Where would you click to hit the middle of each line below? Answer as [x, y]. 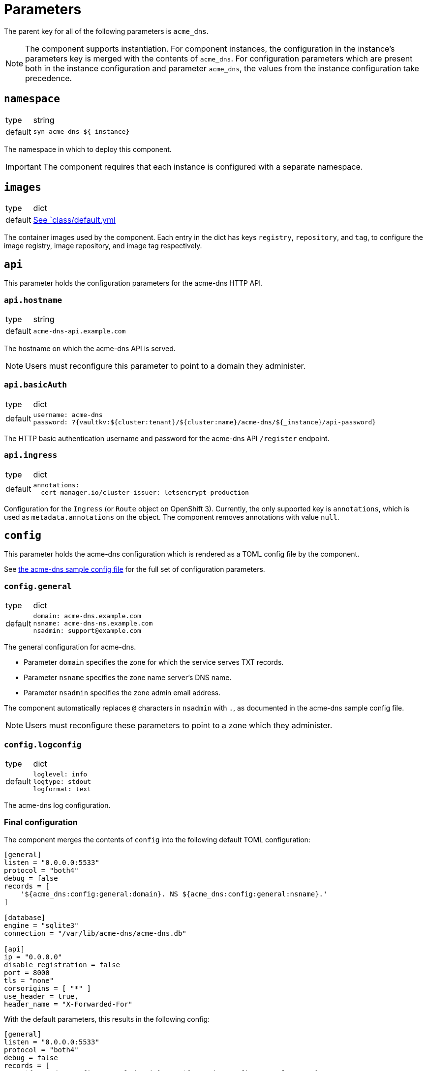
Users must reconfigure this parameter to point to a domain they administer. [166, 366]
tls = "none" [29, 980]
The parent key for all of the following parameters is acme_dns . [106, 31]
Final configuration [41, 822]
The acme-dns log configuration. [57, 805]
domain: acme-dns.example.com [87, 616]
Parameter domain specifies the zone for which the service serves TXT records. [154, 662]
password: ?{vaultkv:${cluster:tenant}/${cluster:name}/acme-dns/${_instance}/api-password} [205, 422]
